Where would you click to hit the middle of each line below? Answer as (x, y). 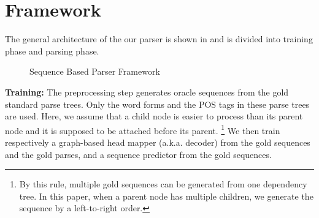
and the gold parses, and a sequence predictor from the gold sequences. (138, 154)
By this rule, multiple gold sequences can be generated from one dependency (163, 184)
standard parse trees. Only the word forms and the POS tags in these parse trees (157, 104)
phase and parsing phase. (52, 51)
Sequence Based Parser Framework (95, 71)
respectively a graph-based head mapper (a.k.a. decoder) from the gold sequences (158, 142)
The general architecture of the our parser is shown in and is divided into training (159, 39)
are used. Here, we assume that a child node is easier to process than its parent (154, 116)
